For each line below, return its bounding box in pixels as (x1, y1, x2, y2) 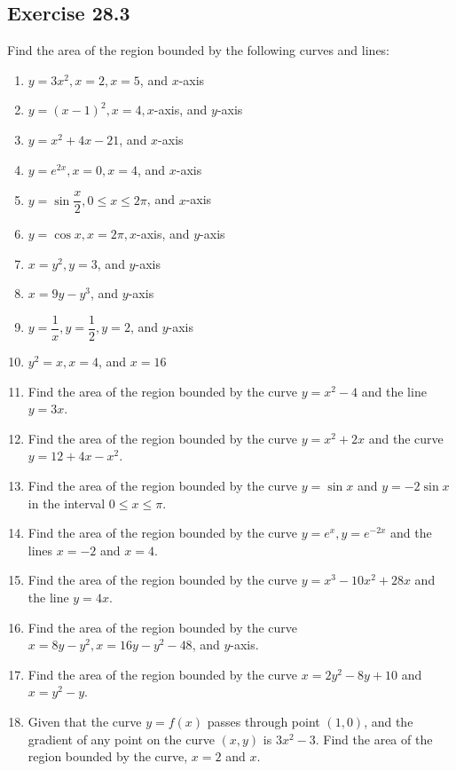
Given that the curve (28, 712, 142, 730)
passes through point (207, 712, 320, 730)
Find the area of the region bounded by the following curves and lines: (7, 41, 390, 59)
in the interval (28, 493, 106, 512)
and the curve (368, 429, 444, 447)
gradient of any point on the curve (28, 729, 215, 748)
